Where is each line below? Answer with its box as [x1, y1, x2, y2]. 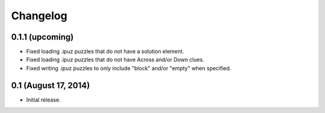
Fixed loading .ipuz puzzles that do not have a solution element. [26, 48, 185, 55]
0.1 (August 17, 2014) [11, 80, 90, 90]
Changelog [11, 9, 67, 22]
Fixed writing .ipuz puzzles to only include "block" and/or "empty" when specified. [26, 64, 232, 72]
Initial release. [26, 96, 61, 103]
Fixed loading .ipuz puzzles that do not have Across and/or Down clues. [26, 56, 205, 63]
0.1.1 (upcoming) [11, 32, 74, 42]
